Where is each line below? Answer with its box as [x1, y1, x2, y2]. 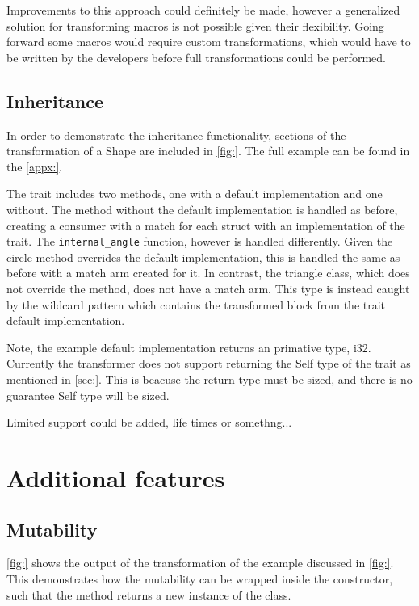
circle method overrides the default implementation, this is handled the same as [6, 248, 400, 265]
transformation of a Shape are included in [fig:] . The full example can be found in [6, 142, 410, 159]
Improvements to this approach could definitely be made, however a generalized [6, 2, 400, 18]
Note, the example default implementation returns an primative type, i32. [6, 339, 371, 356]
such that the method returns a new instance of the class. [6, 586, 291, 603]
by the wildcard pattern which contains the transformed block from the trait [6, 296, 386, 313]
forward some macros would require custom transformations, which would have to [6, 33, 411, 50]
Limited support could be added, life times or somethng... [6, 414, 292, 431]
